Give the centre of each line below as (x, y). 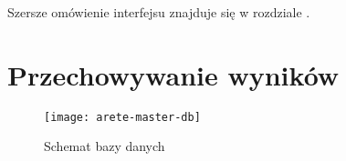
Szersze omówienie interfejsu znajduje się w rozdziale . (159, 12)
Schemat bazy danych (105, 146)
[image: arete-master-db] (122, 117)
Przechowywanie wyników (173, 74)
